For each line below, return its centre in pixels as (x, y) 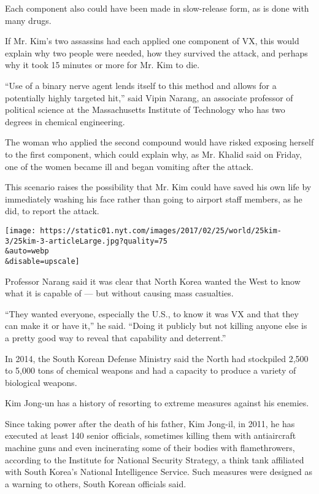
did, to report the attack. (52, 211)
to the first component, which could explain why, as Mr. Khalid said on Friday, (153, 154)
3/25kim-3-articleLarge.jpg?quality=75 (86, 241)
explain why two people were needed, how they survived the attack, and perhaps (156, 52)
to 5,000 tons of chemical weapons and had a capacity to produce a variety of (151, 370)
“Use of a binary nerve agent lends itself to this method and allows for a (141, 85)
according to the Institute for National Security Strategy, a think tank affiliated (155, 459)
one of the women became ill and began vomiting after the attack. (129, 166)
